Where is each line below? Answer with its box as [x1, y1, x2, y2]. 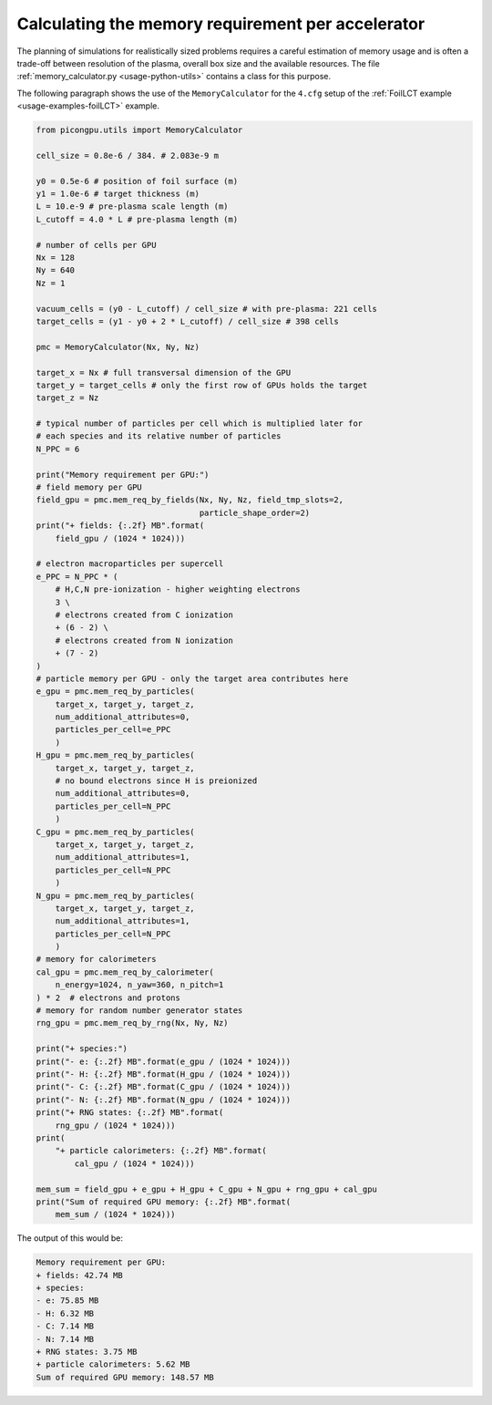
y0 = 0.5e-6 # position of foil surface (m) [36, 176, 239, 186]
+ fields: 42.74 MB [36, 1270, 123, 1280]
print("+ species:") [36, 1044, 128, 1054]
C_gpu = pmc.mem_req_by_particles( [36, 826, 195, 837]
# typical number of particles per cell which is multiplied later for [36, 418, 364, 429]
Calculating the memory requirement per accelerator [16, 14, 425, 34]
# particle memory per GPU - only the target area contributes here [36, 673, 349, 684]
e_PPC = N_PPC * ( [36, 571, 118, 582]
